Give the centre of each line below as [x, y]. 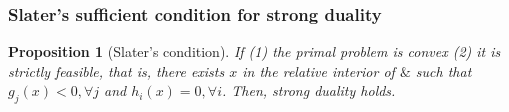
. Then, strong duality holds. [309, 90]
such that [443, 70]
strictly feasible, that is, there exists [116, 70]
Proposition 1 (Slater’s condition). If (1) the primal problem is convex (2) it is [254, 51]
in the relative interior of [318, 70]
